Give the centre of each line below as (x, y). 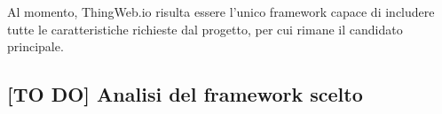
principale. (36, 46)
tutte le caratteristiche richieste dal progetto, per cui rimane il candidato (205, 29)
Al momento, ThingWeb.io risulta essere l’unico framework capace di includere (221, 11)
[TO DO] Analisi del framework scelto (185, 94)
